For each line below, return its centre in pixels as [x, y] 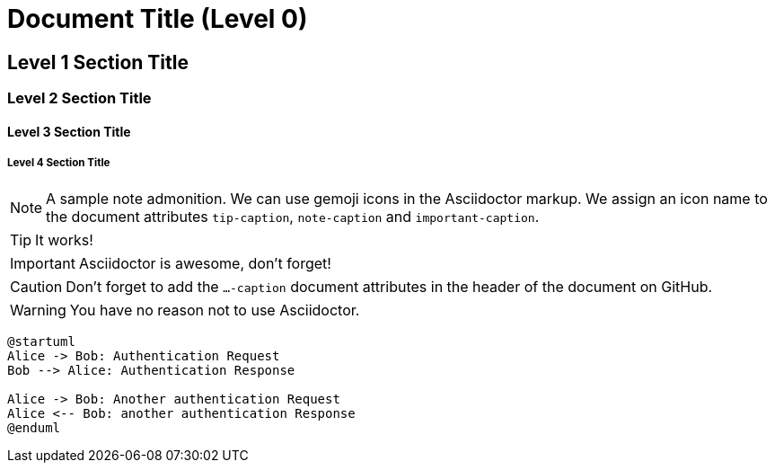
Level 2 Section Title [79, 98]
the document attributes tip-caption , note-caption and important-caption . [293, 216]
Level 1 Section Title [98, 62]
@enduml [34, 427]
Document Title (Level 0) [158, 19]
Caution [36, 286]
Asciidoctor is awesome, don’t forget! [205, 263]
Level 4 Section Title [59, 163]
